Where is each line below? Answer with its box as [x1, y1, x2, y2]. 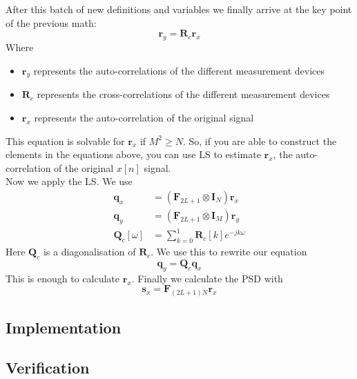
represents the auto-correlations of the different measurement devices [33, 63, 325, 77]
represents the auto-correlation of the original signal [34, 110, 254, 124]
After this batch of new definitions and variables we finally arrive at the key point [6, 2, 352, 16]
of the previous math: [6, 15, 97, 30]
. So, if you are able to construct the [182, 133, 337, 148]
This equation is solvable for [6, 133, 125, 148]
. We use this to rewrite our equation [151, 244, 307, 259]
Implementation [6, 316, 122, 338]
